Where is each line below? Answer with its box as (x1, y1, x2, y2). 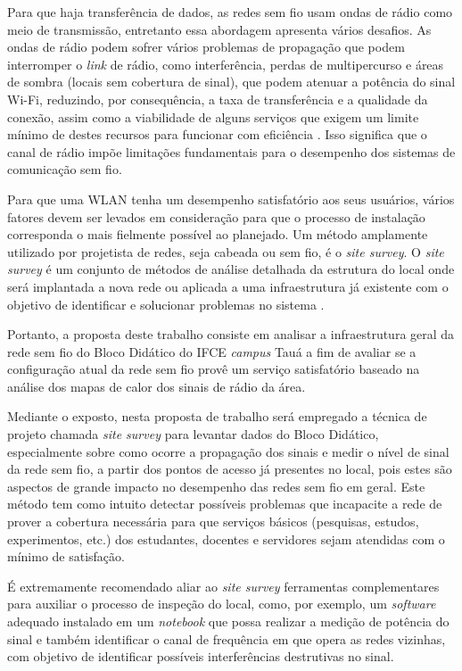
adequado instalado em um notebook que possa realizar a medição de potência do (7, 612, 450, 630)
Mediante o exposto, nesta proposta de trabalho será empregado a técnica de (7, 407, 427, 426)
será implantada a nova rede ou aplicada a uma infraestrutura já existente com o (7, 277, 449, 295)
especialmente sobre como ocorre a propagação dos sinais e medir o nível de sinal (7, 442, 450, 460)
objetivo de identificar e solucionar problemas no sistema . (7, 294, 325, 313)
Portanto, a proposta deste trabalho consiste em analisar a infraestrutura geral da (7, 325, 455, 344)
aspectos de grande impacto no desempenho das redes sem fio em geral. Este (7, 476, 425, 495)
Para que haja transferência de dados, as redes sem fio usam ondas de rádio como (7, 3, 453, 21)
